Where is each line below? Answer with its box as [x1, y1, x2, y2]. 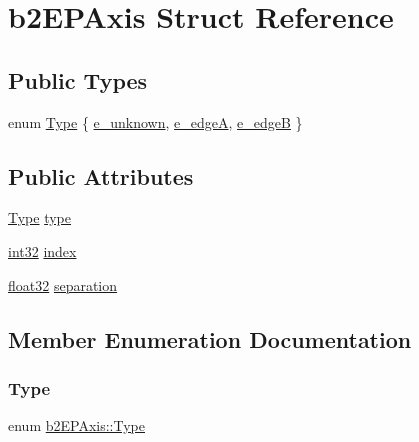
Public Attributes [8, 160, 194, 191]
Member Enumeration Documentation [8, 323, 412, 354]
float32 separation [8, 274, 118, 295]
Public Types [8, 64, 148, 95]
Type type [8, 207, 72, 228]
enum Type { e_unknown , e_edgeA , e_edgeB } [8, 111, 303, 132]
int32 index [8, 240, 77, 261]
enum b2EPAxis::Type [8, 415, 145, 436]
